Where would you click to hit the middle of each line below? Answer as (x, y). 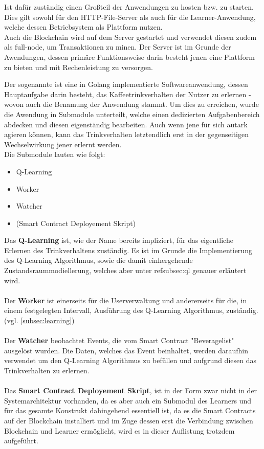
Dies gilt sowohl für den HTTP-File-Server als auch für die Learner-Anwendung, (130, 17)
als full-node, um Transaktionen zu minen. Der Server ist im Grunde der (118, 47)
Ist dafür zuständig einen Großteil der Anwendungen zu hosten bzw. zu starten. (129, 7)
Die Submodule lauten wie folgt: (55, 154)
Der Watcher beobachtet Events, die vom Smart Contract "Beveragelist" (119, 340)
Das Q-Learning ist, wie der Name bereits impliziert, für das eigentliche (119, 240)
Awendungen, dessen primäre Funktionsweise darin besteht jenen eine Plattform (129, 57)
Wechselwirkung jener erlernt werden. (63, 144)
